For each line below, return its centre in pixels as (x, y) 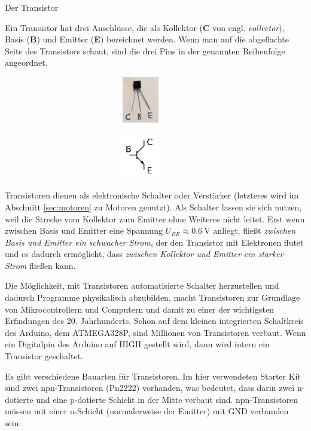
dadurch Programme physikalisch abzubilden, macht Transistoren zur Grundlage (153, 297)
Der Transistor (32, 7)
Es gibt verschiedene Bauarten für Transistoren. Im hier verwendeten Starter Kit (153, 376)
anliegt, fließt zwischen (254, 230)
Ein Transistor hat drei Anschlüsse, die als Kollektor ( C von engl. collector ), (145, 27)
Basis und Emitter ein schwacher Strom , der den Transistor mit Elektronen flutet (154, 242)
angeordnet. (26, 62)
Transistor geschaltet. (44, 356)
